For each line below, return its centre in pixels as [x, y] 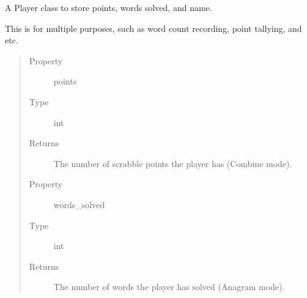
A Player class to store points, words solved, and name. [109, 7]
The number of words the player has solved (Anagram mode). [169, 287]
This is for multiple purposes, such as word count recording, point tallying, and [153, 28]
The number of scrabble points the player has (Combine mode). [173, 163]
